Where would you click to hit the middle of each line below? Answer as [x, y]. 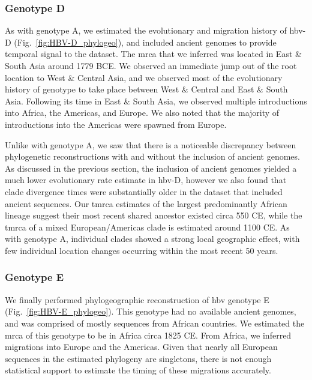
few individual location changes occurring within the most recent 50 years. [142, 250]
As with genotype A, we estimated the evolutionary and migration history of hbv [154, 30]
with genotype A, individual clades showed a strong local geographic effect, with [152, 239]
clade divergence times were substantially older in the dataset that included [144, 191]
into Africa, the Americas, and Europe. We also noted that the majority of [142, 113]
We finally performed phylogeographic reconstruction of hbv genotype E [137, 299]
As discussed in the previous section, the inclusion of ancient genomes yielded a [151, 168]
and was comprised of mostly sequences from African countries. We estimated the [155, 323]
